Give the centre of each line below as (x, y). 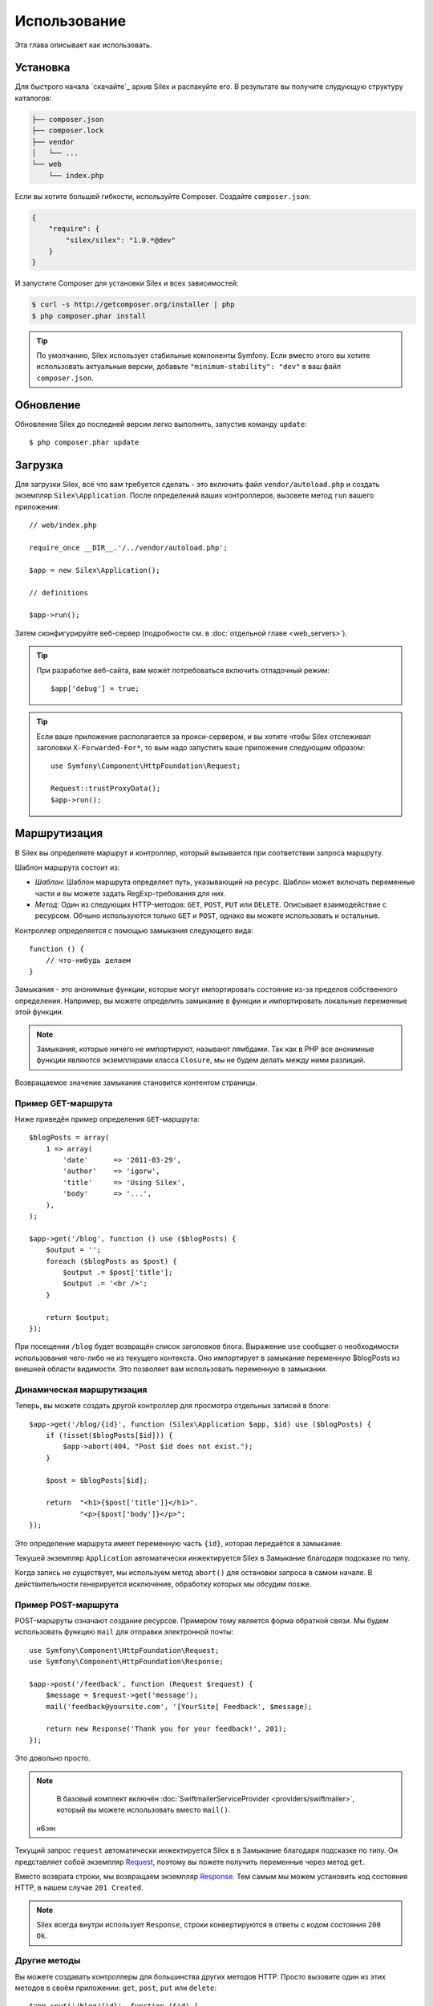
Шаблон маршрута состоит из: (67, 867)
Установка (42, 68)
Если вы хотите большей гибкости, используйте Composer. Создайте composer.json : (163, 196)
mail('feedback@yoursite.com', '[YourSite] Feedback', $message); (179, 1706)
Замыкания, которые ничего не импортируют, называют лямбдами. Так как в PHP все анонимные (205, 1049)
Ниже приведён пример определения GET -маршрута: (107, 1119)
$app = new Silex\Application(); (95, 570)
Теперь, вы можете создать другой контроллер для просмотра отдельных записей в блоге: (172, 1406)
